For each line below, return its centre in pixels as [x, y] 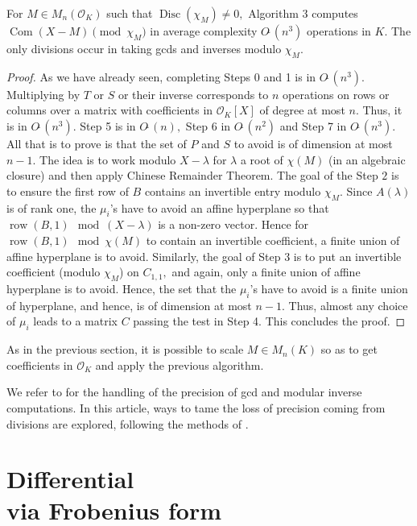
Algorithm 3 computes [303, 13]
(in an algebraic [367, 159]
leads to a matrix [75, 321]
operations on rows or [336, 94]
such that [130, 13]
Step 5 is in [108, 125]
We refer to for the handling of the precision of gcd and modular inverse [184, 392]
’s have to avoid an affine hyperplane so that [219, 207]
